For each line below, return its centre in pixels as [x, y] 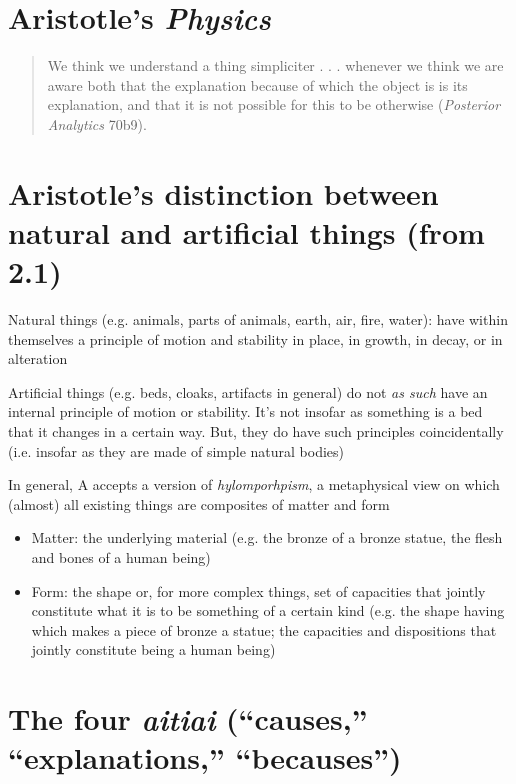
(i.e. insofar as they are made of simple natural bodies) [176, 450]
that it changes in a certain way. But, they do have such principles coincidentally [256, 430]
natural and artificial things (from [246, 231]
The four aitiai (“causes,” [188, 719]
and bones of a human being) [121, 556]
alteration [38, 358]
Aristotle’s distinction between [223, 192]
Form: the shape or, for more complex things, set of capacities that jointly [258, 590]
